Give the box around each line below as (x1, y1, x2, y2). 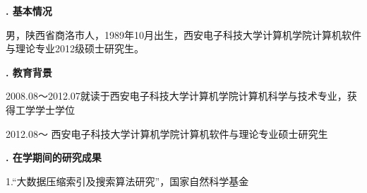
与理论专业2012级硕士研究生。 (6, 41, 144, 56)
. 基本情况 (6, 4, 52, 18)
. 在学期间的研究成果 (6, 150, 102, 165)
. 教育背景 (6, 64, 52, 79)
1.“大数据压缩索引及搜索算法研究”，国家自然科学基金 (6, 173, 249, 188)
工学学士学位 (15, 102, 75, 117)
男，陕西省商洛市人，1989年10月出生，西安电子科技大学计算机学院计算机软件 (6, 27, 361, 42)
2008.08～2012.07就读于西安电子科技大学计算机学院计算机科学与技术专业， (6, 88, 347, 103)
